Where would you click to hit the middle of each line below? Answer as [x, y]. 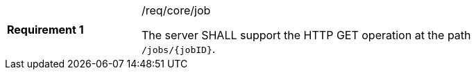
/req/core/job [176, 10]
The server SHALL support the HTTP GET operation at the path [306, 35]
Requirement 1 [45, 30]
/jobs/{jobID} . [179, 49]
